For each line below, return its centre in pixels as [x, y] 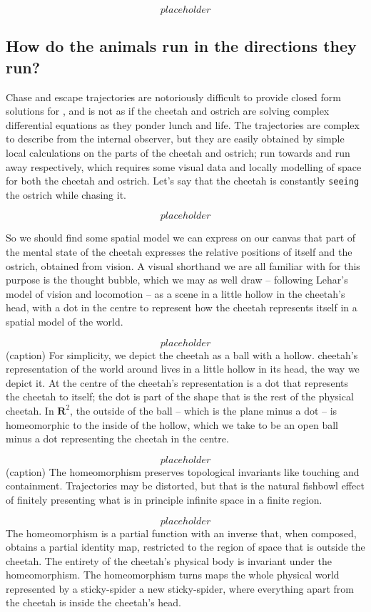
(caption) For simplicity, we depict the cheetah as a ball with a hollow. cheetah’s [182, 354]
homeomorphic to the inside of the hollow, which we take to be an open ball [172, 424]
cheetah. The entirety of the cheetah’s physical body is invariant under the [169, 560]
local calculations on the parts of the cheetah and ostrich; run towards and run [178, 152]
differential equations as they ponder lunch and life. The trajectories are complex [183, 124]
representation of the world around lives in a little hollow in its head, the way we [183, 369]
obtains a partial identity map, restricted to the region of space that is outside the [185, 547]
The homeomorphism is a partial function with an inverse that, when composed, [181, 533]
